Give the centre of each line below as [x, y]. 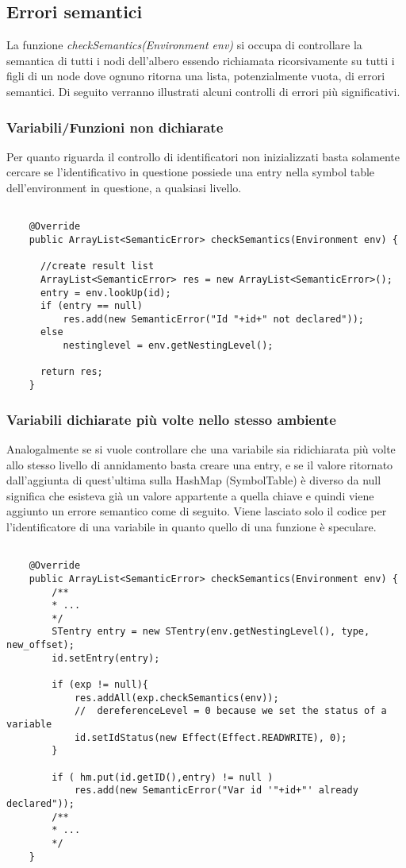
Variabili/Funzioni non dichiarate [115, 127]
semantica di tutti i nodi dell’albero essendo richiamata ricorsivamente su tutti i [201, 60]
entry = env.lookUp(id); [105, 293]
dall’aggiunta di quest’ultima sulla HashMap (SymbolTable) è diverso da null [194, 480]
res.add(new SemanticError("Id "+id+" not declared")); [214, 319]
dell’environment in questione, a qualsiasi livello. [124, 187]
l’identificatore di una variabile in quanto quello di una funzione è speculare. [192, 526]
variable [29, 725]
